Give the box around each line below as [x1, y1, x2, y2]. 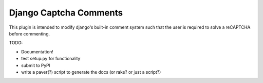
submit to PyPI [21, 62, 51, 68]
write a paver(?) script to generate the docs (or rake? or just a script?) [21, 69, 161, 75]
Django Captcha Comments [9, 7, 123, 18]
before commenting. [9, 31, 50, 36]
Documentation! [21, 49, 54, 54]
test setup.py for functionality [21, 56, 80, 62]
